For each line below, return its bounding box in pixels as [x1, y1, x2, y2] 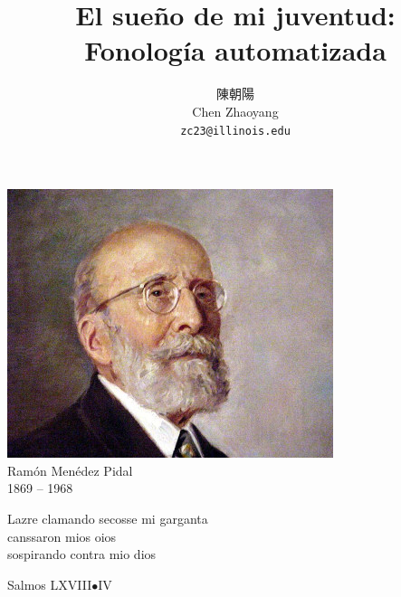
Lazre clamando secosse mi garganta [7, 508, 208, 527]
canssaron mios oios [7, 526, 117, 545]
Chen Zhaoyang [192, 101, 279, 120]
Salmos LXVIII [7, 574, 92, 593]
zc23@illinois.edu [180, 124, 291, 137]
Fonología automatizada [84, 32, 387, 69]
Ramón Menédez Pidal [7, 460, 133, 479]
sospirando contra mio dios [7, 545, 157, 564]
